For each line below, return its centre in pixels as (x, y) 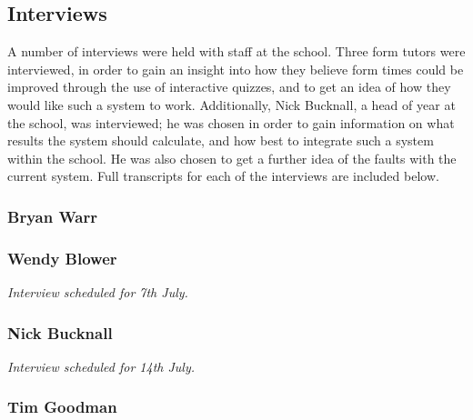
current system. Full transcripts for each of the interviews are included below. (223, 176)
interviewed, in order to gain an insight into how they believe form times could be (236, 69)
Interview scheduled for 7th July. (98, 292)
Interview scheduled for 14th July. (101, 366)
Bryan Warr (52, 216)
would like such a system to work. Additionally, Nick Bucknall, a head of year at (231, 104)
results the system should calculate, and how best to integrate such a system (221, 140)
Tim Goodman (62, 407)
